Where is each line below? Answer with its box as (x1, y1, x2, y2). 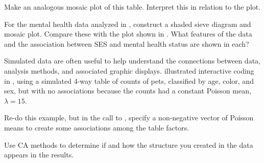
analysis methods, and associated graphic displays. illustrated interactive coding (4, 65, 254, 76)
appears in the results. (4, 149, 74, 160)
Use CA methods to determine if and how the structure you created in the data (4, 139, 253, 150)
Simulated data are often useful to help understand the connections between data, (4, 55, 260, 66)
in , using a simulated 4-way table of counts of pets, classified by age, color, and (4, 75, 254, 86)
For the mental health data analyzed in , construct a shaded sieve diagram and (4, 18, 251, 29)
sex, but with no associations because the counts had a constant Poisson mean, (4, 85, 251, 96)
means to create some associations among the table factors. (4, 122, 189, 133)
